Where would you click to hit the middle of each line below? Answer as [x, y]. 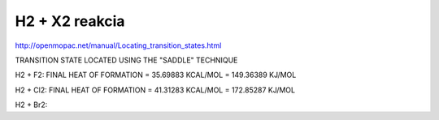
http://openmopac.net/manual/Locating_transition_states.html [118, 45]
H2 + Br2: [31, 105]
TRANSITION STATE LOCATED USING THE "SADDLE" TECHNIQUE [126, 60]
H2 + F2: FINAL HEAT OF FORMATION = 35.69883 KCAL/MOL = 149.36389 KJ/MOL [156, 75]
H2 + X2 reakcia [70, 21]
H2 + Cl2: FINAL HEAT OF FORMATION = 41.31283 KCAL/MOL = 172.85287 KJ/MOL [155, 90]
